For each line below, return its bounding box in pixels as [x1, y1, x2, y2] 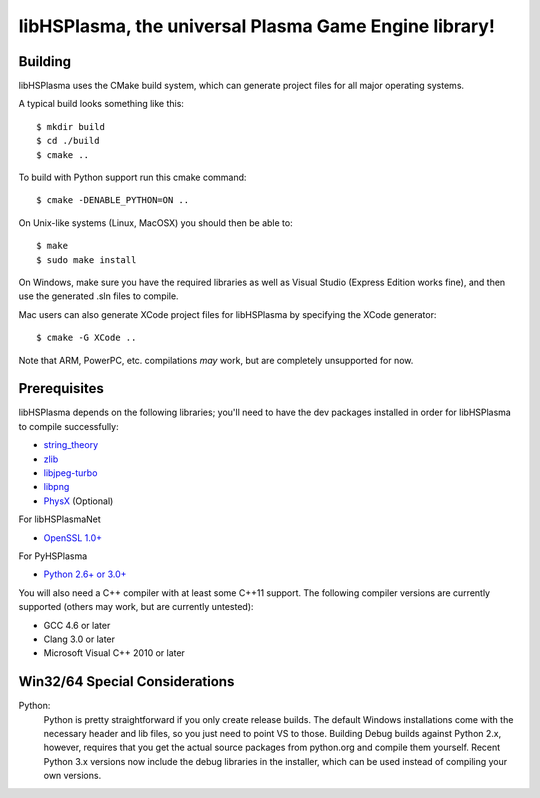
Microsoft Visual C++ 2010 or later [43, 647, 185, 659]
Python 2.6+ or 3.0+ [43, 568, 127, 580]
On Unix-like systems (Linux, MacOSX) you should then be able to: [18, 216, 294, 229]
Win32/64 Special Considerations [18, 673, 235, 690]
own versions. [43, 770, 102, 782]
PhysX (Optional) [43, 495, 114, 507]
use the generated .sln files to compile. [18, 290, 179, 302]
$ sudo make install [36, 254, 137, 265]
